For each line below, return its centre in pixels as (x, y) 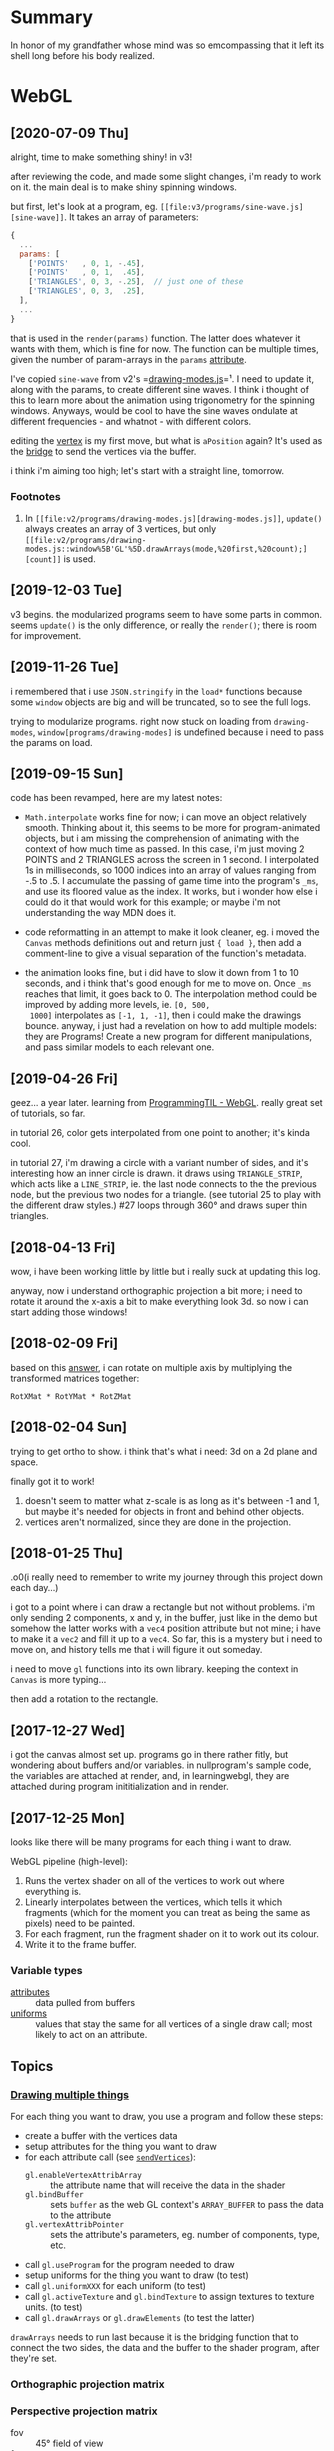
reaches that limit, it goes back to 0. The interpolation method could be (171, 994)
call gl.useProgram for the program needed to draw (129, 2265)
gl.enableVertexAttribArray (83, 2176)
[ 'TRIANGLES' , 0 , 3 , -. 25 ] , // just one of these (136, 282)
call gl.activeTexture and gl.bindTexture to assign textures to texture (169, 2297)
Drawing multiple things (70, 2094)
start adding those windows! (69, 1312)
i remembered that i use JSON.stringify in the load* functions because (156, 691)
